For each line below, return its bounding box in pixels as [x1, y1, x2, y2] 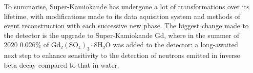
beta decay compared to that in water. [4, 59, 119, 70]
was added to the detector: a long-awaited [113, 39, 238, 50]
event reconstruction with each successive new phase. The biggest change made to [4, 20, 249, 31]
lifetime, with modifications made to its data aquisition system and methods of [4, 11, 240, 21]
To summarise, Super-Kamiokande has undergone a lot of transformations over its [4, 1, 250, 11]
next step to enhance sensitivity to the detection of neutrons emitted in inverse [4, 50, 240, 60]
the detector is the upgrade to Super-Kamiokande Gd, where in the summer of [4, 30, 239, 40]
